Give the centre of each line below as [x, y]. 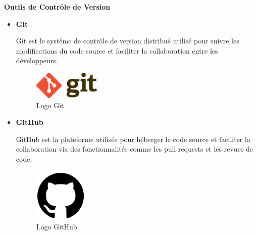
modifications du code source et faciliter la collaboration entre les [117, 50]
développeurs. [37, 60]
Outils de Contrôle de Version [57, 7]
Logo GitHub [57, 227]
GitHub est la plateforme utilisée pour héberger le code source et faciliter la [133, 139]
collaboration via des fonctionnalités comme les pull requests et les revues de [135, 149]
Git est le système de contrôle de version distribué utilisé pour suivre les [127, 41]
